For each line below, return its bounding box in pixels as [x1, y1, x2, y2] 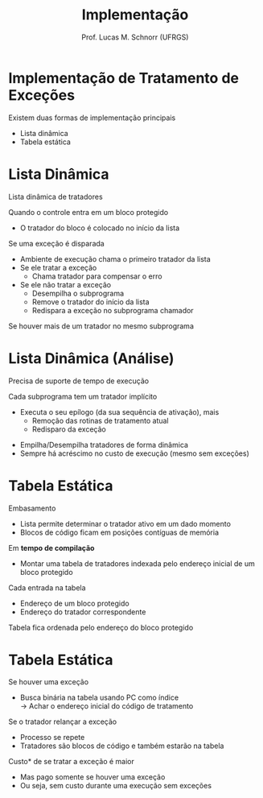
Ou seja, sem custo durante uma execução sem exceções [19, 781, 212, 791]
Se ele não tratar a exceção [19, 279, 111, 289]
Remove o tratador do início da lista [31, 296, 150, 307]
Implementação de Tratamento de [8, 68, 240, 87]
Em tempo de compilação [8, 543, 95, 552]
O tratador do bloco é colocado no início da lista [19, 223, 180, 233]
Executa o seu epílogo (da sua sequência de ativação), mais [19, 407, 220, 416]
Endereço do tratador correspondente [19, 606, 146, 617]
